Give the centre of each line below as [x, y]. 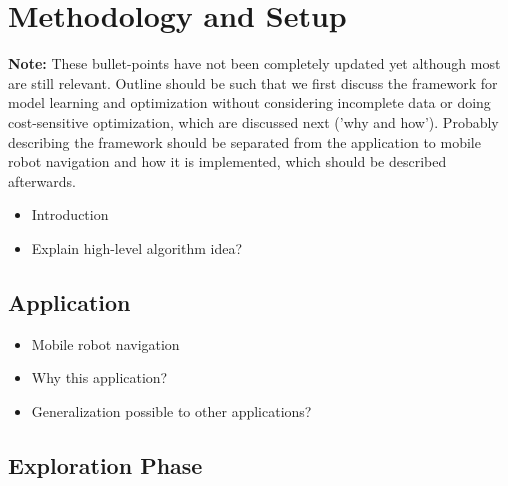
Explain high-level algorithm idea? [137, 247]
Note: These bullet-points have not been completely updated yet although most [254, 63]
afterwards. [42, 180]
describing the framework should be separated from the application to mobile [244, 141]
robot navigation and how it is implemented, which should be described [227, 161]
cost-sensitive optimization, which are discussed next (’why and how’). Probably [253, 121]
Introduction [70, 214]
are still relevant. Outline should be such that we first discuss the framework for [253, 82]
